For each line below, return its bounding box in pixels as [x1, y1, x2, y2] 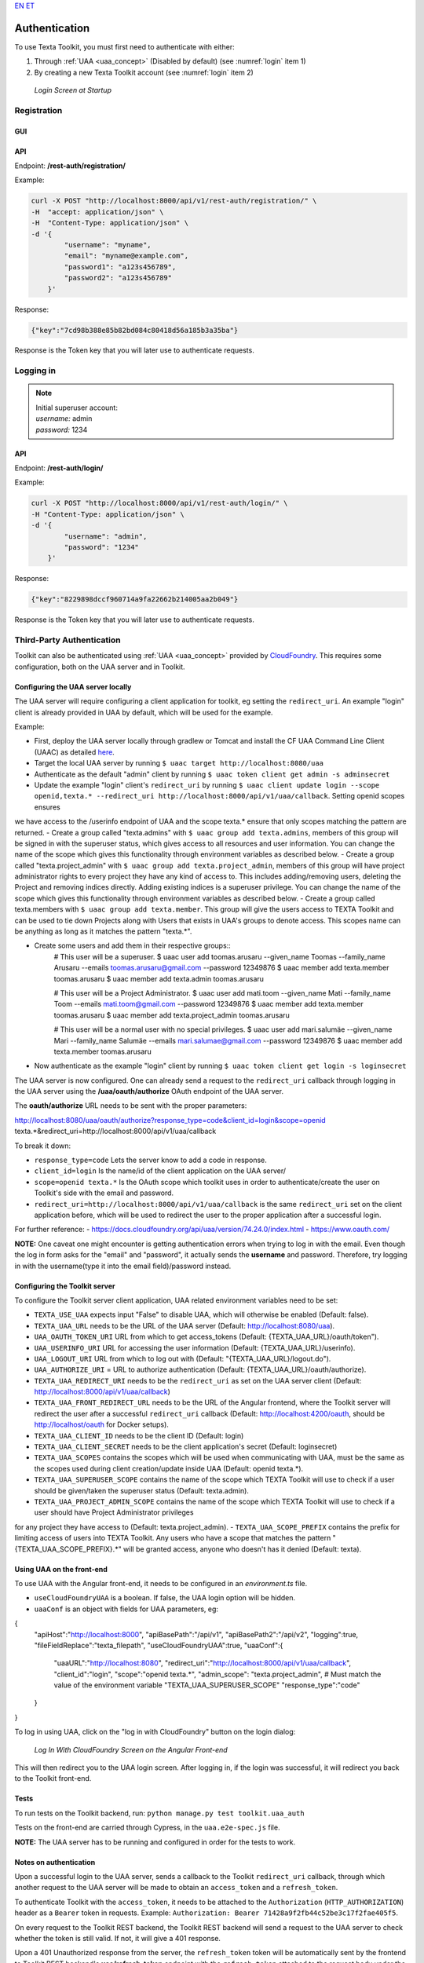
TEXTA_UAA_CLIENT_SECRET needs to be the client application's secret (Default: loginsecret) [34, 1442, 338, 1452]
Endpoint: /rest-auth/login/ [14, 463, 104, 473]
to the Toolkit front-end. [14, 1774, 92, 1783]
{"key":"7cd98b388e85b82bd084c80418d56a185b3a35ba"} [31, 326, 239, 334]
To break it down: [14, 1141, 71, 1150]
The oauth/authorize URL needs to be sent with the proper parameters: [14, 1101, 247, 1110]
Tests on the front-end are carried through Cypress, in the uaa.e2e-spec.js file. [14, 1822, 280, 1833]
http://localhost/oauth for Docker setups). [34, 1420, 169, 1429]
